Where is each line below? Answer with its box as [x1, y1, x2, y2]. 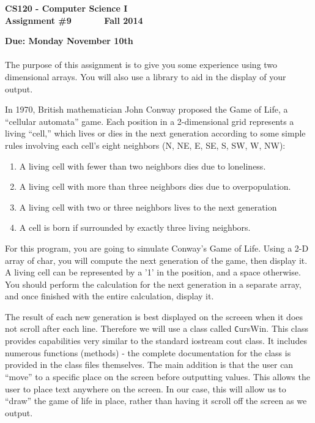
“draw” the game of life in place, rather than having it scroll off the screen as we [5, 394, 307, 407]
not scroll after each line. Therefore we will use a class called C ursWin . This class [5, 322, 308, 335]
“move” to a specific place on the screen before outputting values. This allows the [5, 370, 310, 383]
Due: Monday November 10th [5, 34, 133, 47]
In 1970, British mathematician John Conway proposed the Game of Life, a [5, 103, 288, 116]
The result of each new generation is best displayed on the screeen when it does [5, 310, 303, 323]
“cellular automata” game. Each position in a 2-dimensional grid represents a [5, 114, 294, 127]
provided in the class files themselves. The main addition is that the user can [5, 358, 294, 371]
